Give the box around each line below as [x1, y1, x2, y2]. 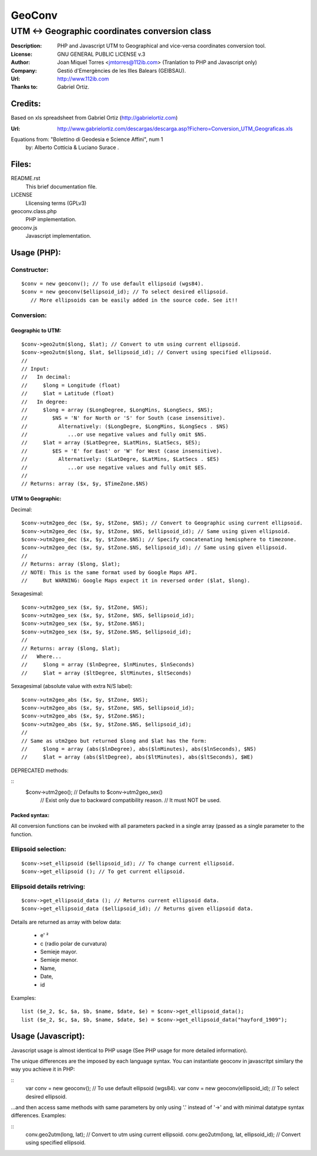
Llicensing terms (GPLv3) [25, 200, 87, 207]
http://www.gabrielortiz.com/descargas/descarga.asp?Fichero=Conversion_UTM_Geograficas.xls [57, 125, 293, 132]
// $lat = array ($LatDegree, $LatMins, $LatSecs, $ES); [21, 439, 201, 446]
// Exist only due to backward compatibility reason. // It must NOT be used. [40, 796, 221, 804]
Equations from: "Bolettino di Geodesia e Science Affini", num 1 [11, 136, 164, 143]
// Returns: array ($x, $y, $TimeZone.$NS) [21, 480, 149, 487]
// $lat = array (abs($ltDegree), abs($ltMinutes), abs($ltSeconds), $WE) [21, 754, 254, 760]
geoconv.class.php [11, 207, 57, 214]
